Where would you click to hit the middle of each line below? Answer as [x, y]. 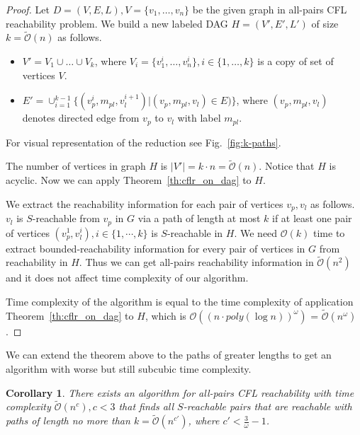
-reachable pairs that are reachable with [268, 406]
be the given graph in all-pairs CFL [270, 9]
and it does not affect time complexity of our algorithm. [127, 278]
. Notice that [287, 166]
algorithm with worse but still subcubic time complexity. [129, 368]
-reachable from [66, 218]
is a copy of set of [296, 61]
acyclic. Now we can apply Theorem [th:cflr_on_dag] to [129, 180]
